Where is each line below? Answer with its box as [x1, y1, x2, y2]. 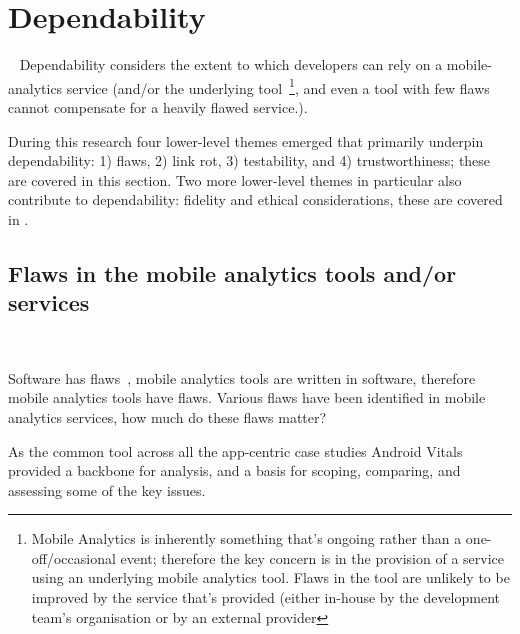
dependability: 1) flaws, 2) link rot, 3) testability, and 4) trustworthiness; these [8, 150, 491, 171]
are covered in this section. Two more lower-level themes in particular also [8, 169, 462, 190]
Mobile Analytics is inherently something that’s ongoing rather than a [31, 528, 462, 549]
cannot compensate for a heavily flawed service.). [8, 96, 308, 117]
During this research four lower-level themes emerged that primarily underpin [8, 130, 484, 151]
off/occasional [31, 547, 116, 568]
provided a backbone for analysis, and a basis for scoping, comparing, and [8, 460, 461, 481]
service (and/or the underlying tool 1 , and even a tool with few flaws [66, 74, 490, 98]
